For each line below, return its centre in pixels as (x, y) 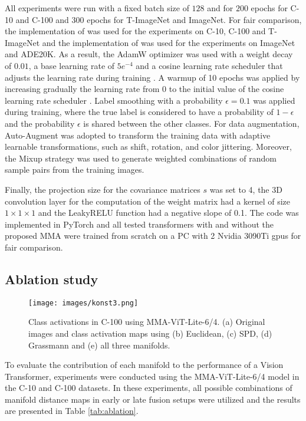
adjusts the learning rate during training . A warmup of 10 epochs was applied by (152, 77)
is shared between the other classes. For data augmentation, (191, 123)
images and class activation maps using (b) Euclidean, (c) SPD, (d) (150, 333)
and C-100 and (42, 19)
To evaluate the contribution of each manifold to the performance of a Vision (144, 365)
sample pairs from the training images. (75, 170)
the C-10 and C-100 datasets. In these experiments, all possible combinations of (149, 388)
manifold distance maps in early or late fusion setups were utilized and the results (153, 399)
